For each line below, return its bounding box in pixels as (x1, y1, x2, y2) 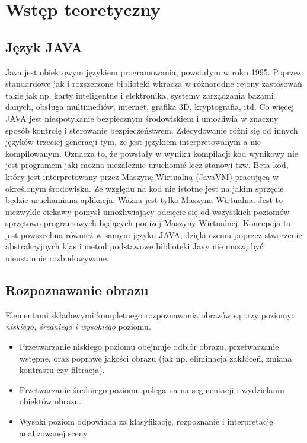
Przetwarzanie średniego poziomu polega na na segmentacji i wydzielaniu (19, 383, 284, 395)
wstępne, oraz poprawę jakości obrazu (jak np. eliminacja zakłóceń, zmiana (19, 352, 292, 364)
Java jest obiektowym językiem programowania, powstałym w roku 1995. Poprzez (5, 65, 302, 78)
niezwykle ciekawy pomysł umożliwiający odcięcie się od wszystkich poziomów (5, 205, 290, 217)
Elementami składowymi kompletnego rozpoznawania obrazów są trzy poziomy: (5, 308, 294, 321)
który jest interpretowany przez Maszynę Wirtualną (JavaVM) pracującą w (5, 170, 279, 182)
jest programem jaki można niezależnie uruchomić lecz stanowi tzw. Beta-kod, (5, 159, 289, 171)
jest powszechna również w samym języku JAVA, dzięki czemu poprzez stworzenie (5, 228, 302, 241)
